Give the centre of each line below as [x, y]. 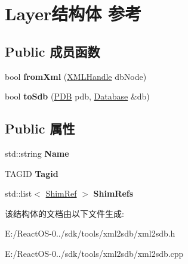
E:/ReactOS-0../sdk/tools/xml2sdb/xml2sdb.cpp [94, 253]
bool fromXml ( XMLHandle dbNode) [76, 76]
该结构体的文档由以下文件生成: [64, 213]
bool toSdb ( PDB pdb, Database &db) [77, 96]
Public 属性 [40, 128]
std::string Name [37, 153]
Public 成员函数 [53, 51]
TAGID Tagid [32, 173]
